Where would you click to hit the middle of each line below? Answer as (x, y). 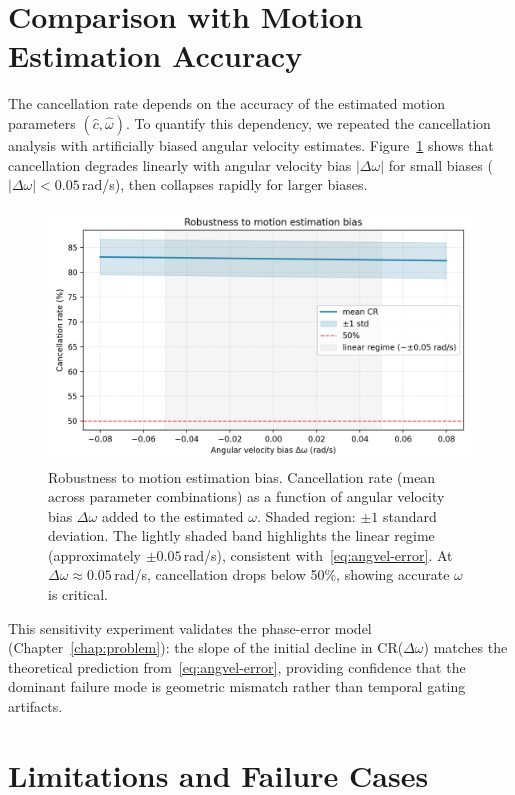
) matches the (465, 647)
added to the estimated (172, 515)
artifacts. (35, 706)
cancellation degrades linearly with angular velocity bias (180, 164)
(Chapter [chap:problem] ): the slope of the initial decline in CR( (206, 647)
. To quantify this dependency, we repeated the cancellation (308, 122)
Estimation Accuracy (155, 55)
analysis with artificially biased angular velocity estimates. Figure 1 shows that (251, 144)
